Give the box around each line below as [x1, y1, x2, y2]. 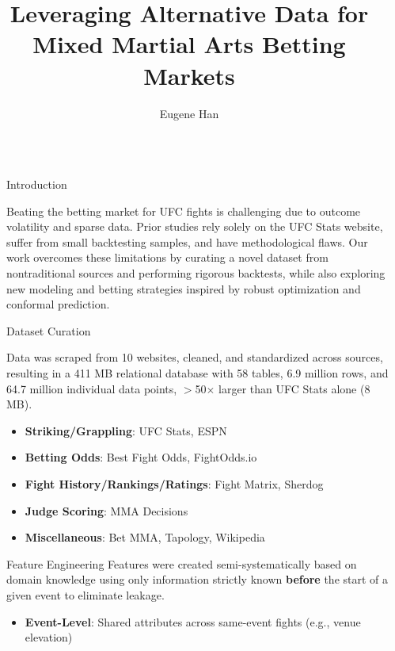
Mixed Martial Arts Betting [32, 28, 346, 60]
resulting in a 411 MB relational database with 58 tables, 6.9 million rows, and [6, 365, 389, 381]
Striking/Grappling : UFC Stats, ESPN [25, 422, 227, 438]
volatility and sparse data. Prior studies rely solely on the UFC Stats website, [6, 218, 383, 235]
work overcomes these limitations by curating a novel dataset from [6, 249, 329, 266]
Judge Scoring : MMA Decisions [25, 502, 188, 519]
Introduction [6, 176, 67, 193]
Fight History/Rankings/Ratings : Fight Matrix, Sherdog [25, 476, 324, 492]
